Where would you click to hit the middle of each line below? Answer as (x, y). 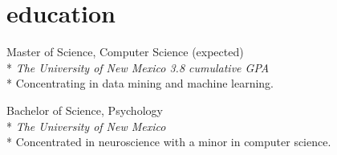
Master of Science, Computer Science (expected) (125, 52)
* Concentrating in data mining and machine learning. (140, 83)
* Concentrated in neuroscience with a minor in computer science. (169, 142)
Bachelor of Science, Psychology (85, 110)
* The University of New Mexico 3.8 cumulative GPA (138, 67)
